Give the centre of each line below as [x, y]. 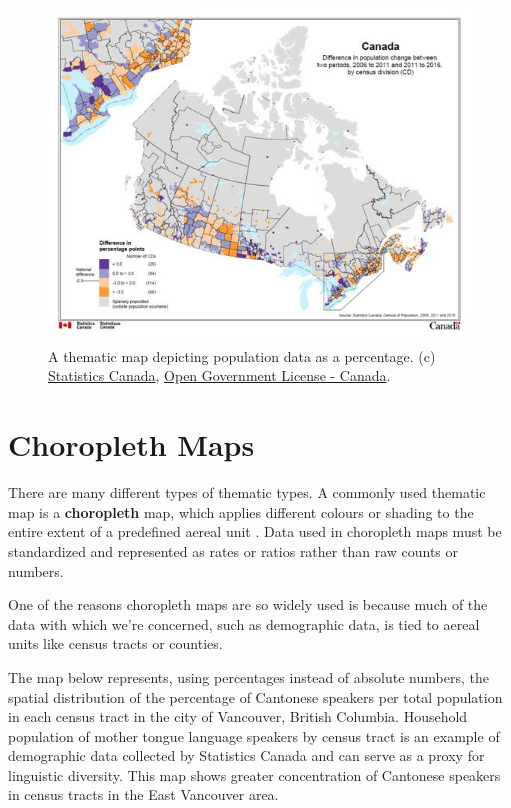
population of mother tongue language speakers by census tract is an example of [254, 735]
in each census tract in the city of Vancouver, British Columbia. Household [238, 716]
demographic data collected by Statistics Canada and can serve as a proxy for [246, 755]
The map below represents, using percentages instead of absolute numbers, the [248, 676]
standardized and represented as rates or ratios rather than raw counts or [233, 550]
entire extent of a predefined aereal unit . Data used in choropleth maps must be [255, 531]
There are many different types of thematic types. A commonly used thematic [247, 492]
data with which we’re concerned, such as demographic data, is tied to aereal [244, 623]
